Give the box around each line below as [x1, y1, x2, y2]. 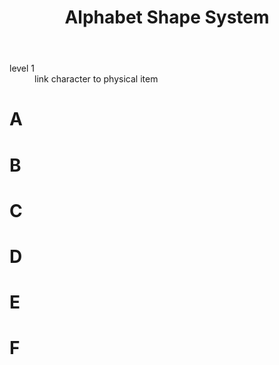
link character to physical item [34, 73, 159, 85]
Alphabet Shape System [64, 6, 270, 29]
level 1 [9, 62, 36, 75]
